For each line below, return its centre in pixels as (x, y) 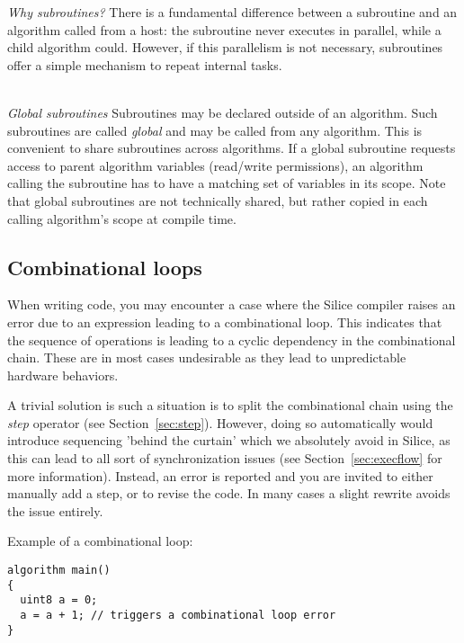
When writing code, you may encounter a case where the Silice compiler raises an (232, 304)
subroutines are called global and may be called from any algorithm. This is (215, 130)
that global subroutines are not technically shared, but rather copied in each (218, 200)
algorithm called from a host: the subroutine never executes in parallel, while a (224, 29)
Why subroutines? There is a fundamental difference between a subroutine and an (232, 12)
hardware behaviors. (63, 375)
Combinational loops (105, 267)
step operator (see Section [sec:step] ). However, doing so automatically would (220, 422)
